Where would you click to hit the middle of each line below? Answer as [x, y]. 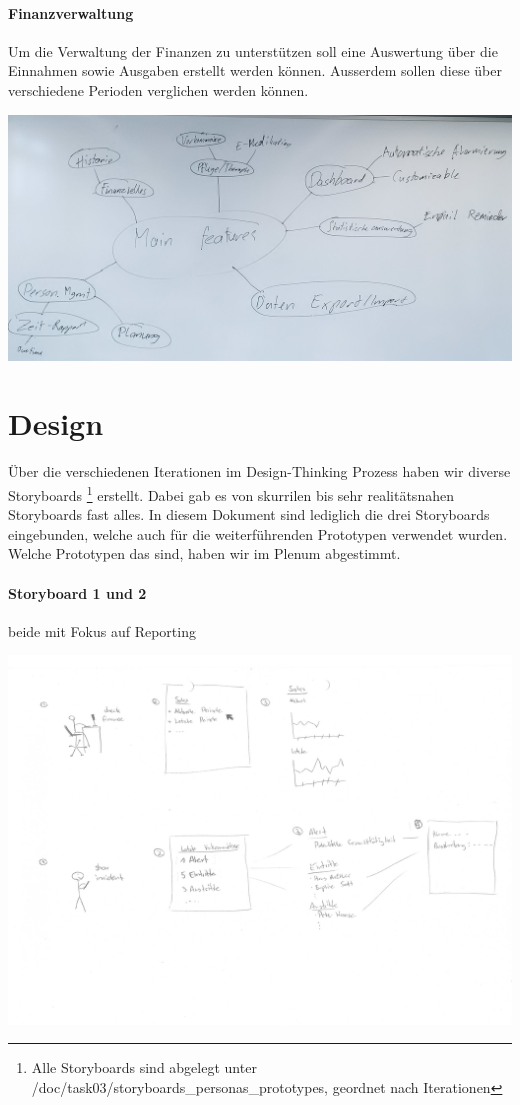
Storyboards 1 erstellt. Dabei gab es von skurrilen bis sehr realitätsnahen [231, 493]
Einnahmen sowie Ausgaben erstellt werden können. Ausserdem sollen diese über [255, 70]
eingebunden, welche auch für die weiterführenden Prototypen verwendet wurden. [258, 533]
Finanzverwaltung [71, 12]
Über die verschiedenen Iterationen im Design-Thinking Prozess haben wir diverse [259, 471]
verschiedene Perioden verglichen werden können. [158, 89]
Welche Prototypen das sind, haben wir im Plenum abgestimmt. [204, 553]
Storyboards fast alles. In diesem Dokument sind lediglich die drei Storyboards [249, 514]
